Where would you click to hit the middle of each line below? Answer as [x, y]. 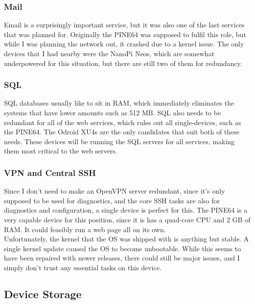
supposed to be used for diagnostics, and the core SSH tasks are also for [112, 200]
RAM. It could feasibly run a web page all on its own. [85, 229]
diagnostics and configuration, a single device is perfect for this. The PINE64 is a [126, 210]
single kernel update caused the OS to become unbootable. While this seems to [123, 248]
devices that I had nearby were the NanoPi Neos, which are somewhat [109, 53]
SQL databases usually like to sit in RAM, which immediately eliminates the [119, 103]
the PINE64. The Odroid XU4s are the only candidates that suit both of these [122, 132]
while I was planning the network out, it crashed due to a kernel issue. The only [124, 44]
